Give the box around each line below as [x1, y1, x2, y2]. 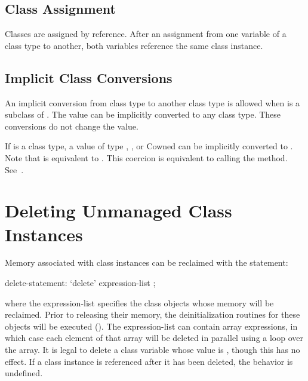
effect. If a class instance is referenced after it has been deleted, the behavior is [5, 355, 293, 367]
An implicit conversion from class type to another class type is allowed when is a [5, 96, 300, 109]
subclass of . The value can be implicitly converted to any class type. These [5, 108, 281, 121]
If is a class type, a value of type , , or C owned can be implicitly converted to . [5, 140, 293, 152]
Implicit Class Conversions [5, 68, 173, 87]
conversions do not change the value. [5, 119, 138, 132]
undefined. [5, 367, 43, 379]
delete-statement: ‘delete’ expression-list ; [5, 276, 156, 289]
